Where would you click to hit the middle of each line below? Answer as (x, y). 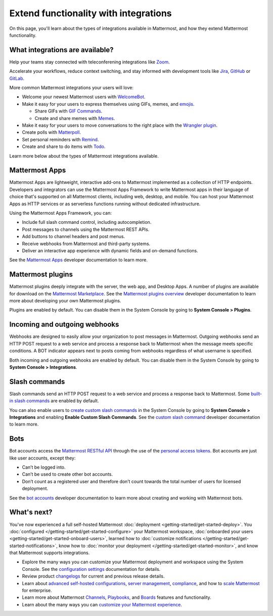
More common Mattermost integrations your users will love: (72, 88)
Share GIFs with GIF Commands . (69, 111)
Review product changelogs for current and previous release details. (93, 576)
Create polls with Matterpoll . (51, 132)
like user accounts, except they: (42, 458)
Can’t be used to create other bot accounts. (67, 474)
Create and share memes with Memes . (75, 118)
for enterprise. (37, 591)
